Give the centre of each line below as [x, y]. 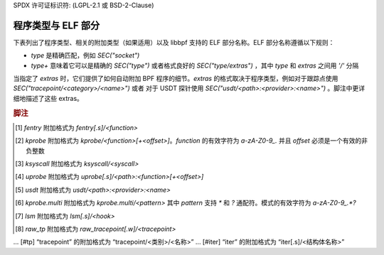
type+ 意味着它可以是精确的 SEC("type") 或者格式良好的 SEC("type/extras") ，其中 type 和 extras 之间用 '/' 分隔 [195, 65]
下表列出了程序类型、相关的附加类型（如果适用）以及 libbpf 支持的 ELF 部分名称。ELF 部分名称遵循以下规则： [174, 42]
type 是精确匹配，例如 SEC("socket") [85, 55]
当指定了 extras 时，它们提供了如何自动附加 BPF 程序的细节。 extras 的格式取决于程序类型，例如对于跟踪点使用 [176, 79]
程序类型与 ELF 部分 [56, 25]
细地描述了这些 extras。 [48, 98]
